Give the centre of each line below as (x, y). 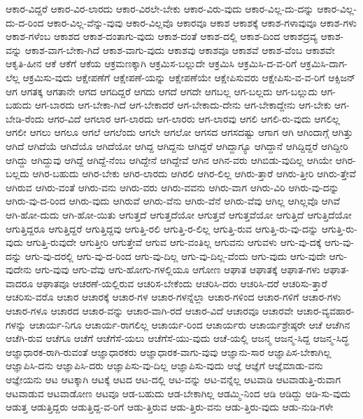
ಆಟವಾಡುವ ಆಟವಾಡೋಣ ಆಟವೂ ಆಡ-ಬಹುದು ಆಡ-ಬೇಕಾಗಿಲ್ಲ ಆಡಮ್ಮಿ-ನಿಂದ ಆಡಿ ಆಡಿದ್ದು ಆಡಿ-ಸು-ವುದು (178, 393)
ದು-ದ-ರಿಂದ (25, 22)
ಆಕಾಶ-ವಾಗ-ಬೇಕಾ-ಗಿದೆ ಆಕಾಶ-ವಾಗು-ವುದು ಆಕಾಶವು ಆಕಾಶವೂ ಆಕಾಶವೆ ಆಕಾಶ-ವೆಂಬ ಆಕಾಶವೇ (180, 49)
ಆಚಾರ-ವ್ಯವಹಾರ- (326, 311)
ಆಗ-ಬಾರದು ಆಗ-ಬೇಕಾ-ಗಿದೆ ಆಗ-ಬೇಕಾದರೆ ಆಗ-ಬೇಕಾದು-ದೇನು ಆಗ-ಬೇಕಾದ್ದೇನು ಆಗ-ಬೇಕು (183, 105)
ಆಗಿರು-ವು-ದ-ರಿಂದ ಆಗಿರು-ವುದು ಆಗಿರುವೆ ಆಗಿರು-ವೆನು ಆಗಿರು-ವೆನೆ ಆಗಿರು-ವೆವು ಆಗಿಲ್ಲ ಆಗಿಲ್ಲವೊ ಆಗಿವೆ (173, 201)
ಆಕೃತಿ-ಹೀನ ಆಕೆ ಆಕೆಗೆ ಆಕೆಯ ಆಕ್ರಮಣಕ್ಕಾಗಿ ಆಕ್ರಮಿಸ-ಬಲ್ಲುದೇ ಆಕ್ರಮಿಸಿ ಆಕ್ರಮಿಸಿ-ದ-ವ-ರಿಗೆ (151, 63)
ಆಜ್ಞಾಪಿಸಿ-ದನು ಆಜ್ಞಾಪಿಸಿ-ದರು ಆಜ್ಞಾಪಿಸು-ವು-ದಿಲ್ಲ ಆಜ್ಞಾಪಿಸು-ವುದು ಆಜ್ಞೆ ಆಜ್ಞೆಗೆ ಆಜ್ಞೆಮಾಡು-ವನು (164, 365)
